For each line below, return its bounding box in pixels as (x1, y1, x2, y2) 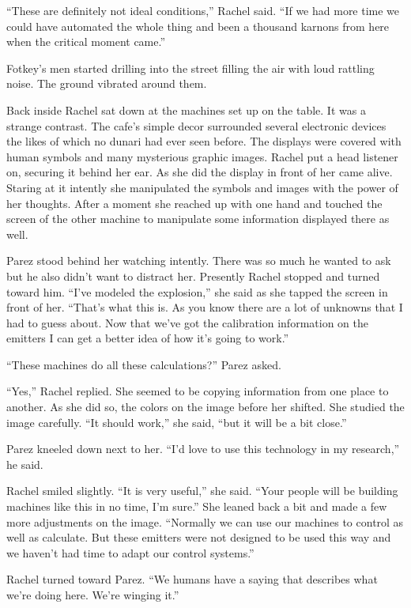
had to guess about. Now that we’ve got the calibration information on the (6, 314, 368, 330)
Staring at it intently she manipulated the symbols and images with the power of (6, 179, 398, 195)
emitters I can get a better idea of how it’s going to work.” (6, 330, 289, 346)
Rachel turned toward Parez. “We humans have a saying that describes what (6, 571, 378, 587)
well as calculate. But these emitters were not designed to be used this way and (6, 529, 391, 546)
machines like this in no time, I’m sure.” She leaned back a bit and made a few (6, 498, 387, 515)
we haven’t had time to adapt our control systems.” (6, 544, 255, 561)
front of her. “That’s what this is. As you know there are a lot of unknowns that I (6, 299, 403, 315)
